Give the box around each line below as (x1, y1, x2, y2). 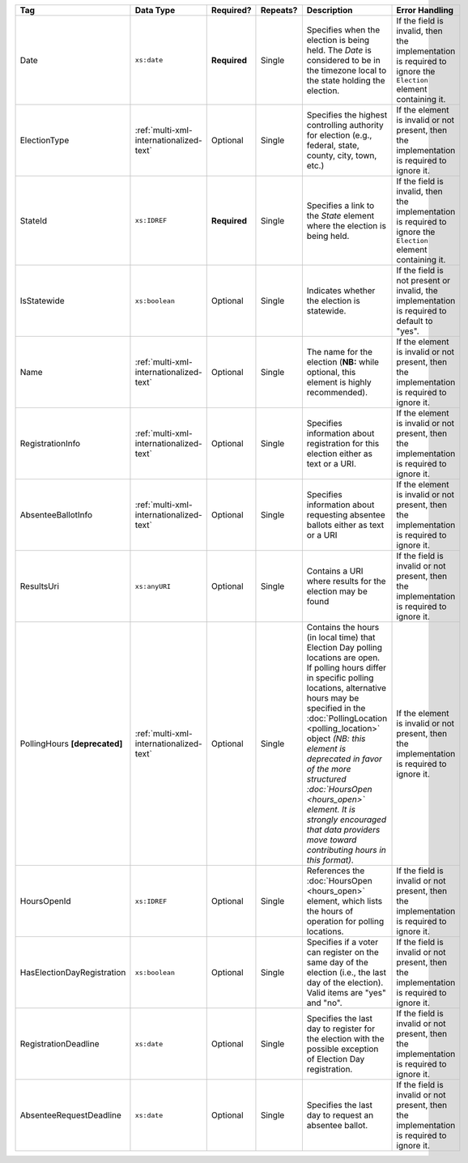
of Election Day (306, 1054, 365, 1064)
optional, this (306, 367, 356, 377)
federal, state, (306, 140, 360, 151)
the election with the (306, 1033, 385, 1044)
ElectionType (19, 134, 70, 146)
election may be (306, 586, 368, 597)
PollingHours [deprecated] (19, 738, 123, 749)
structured (306, 773, 347, 785)
